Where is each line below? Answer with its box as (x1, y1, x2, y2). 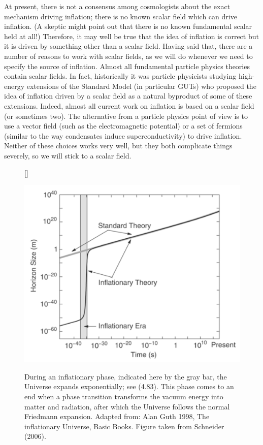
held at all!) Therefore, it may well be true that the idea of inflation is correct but (4, 30, 259, 41)
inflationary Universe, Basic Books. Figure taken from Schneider (24, 421, 224, 431)
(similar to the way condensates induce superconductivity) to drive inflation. (4, 130, 242, 141)
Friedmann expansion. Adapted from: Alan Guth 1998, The (24, 411, 210, 422)
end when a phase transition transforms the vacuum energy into (24, 391, 223, 401)
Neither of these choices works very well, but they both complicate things (4, 140, 233, 151)
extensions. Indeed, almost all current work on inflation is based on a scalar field (4, 100, 254, 111)
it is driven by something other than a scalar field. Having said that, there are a (4, 41, 253, 51)
